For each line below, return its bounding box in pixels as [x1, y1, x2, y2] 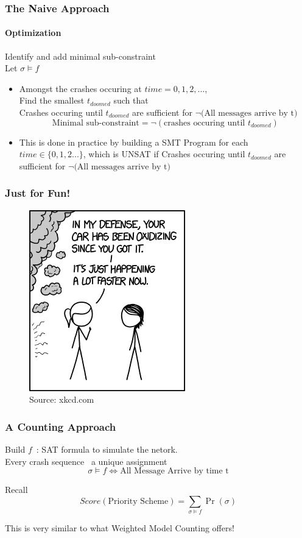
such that [113, 94, 149, 107]
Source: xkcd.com [29, 393, 94, 406]
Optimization [5, 26, 61, 39]
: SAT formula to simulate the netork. [36, 443, 178, 456]
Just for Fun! [5, 185, 71, 200]
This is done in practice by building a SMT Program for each [19, 135, 248, 148]
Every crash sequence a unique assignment [5, 455, 167, 467]
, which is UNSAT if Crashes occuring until [83, 147, 245, 160]
